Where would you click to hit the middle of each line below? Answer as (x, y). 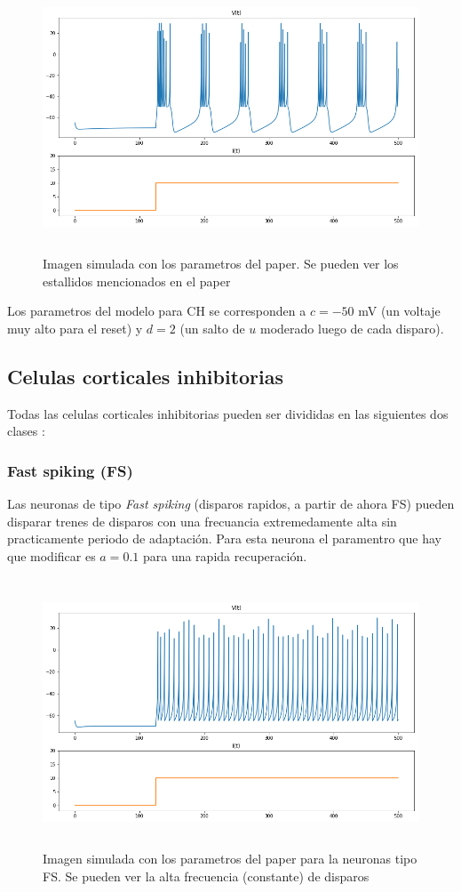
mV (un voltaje (399, 311)
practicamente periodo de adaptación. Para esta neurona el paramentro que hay (224, 538)
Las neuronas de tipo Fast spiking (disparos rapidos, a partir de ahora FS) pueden (231, 503)
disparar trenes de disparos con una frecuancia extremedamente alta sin (202, 521)
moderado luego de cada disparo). (352, 328)
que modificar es (52, 555)
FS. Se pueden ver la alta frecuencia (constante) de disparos (206, 876)
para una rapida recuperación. (225, 555)
